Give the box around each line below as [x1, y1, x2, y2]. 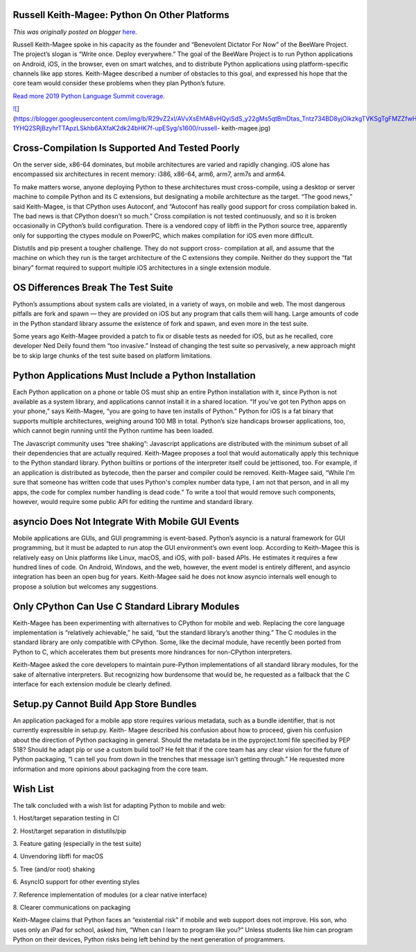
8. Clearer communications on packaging [12, 903, 131, 911]
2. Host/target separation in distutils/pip [12, 826, 127, 835]
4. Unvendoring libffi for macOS [12, 852, 104, 860]
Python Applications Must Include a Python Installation [12, 370, 256, 381]
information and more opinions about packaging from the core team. [12, 765, 209, 773]
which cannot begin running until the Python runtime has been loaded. [12, 426, 214, 435]
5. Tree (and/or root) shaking [12, 865, 95, 873]
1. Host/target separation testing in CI [12, 814, 119, 822]
